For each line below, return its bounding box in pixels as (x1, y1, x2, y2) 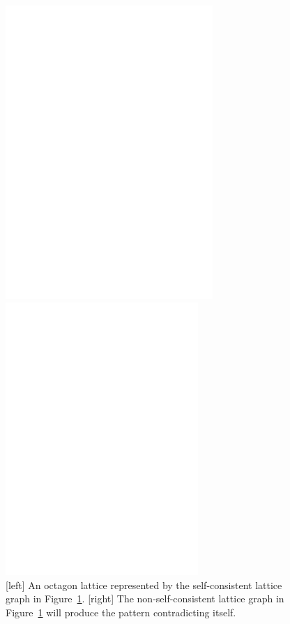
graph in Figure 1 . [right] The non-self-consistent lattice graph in (6, 591, 284, 606)
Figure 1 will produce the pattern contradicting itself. (6, 605, 236, 620)
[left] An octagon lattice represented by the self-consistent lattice (6, 577, 282, 592)
